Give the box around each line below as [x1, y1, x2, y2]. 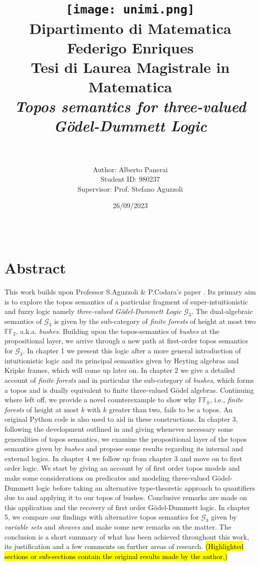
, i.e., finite [210, 394, 243, 405]
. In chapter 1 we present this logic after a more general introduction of [22, 345, 241, 356]
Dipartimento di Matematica [29, 17, 232, 38]
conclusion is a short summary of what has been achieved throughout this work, [4, 531, 249, 542]
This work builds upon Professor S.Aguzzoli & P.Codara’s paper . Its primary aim [4, 286, 256, 297]
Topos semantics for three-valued [14, 96, 246, 117]
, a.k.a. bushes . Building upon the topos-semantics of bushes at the [15, 325, 220, 336]
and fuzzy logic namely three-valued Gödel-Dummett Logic [4, 306, 182, 316]
